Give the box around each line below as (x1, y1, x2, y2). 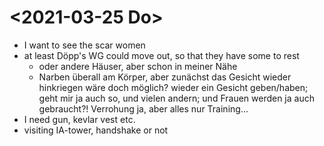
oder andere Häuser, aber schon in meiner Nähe (38, 60, 238, 72)
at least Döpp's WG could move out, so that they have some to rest (23, 49, 300, 61)
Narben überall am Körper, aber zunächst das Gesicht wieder (38, 71, 292, 83)
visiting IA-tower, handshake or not (23, 124, 169, 136)
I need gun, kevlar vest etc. (23, 113, 136, 125)
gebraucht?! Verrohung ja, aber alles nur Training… (38, 102, 249, 115)
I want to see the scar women (23, 39, 146, 51)
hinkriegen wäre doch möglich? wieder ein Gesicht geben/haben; (38, 81, 309, 93)
